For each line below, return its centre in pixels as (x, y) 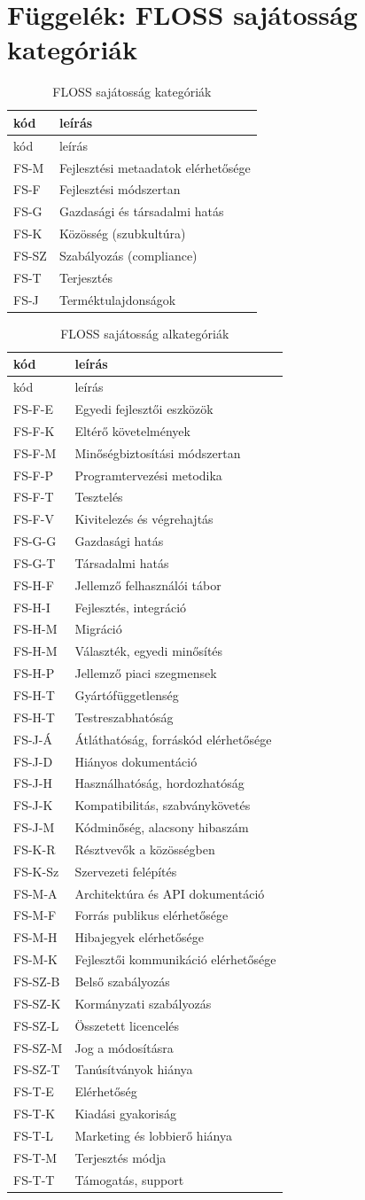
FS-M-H (35, 937)
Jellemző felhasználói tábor (148, 584)
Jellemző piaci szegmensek (146, 673)
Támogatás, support (129, 1179)
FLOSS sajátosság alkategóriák (145, 333)
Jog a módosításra (124, 1047)
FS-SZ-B (37, 981)
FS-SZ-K (37, 1003)
